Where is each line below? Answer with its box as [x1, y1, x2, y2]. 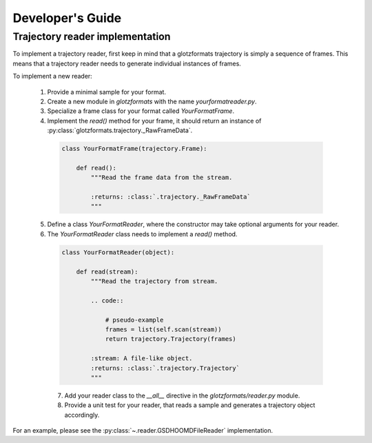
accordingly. [64, 411, 100, 419]
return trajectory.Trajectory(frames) [105, 335, 237, 343]
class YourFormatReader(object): [61, 248, 175, 256]
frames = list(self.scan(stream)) [105, 325, 222, 333]
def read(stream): [76, 267, 138, 276]
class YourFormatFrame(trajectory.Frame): [61, 145, 207, 153]
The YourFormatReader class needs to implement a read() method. [47, 229, 238, 238]
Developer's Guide [12, 10, 122, 25]
